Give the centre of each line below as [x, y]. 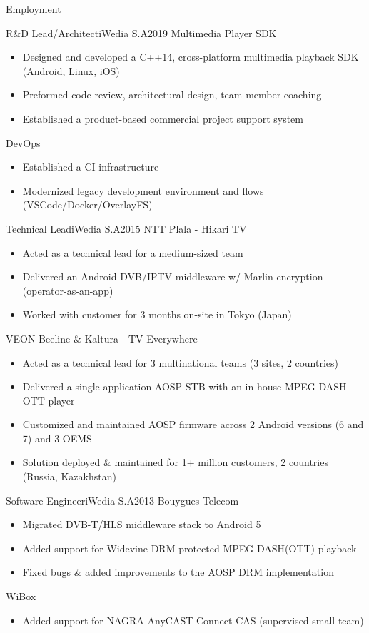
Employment [34, 9]
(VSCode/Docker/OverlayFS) [87, 204]
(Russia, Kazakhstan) [69, 476]
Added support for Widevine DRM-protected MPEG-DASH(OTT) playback [189, 548]
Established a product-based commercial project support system [163, 118]
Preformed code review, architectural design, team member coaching [172, 95]
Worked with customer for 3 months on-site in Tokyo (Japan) [157, 314]
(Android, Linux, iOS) [71, 70]
